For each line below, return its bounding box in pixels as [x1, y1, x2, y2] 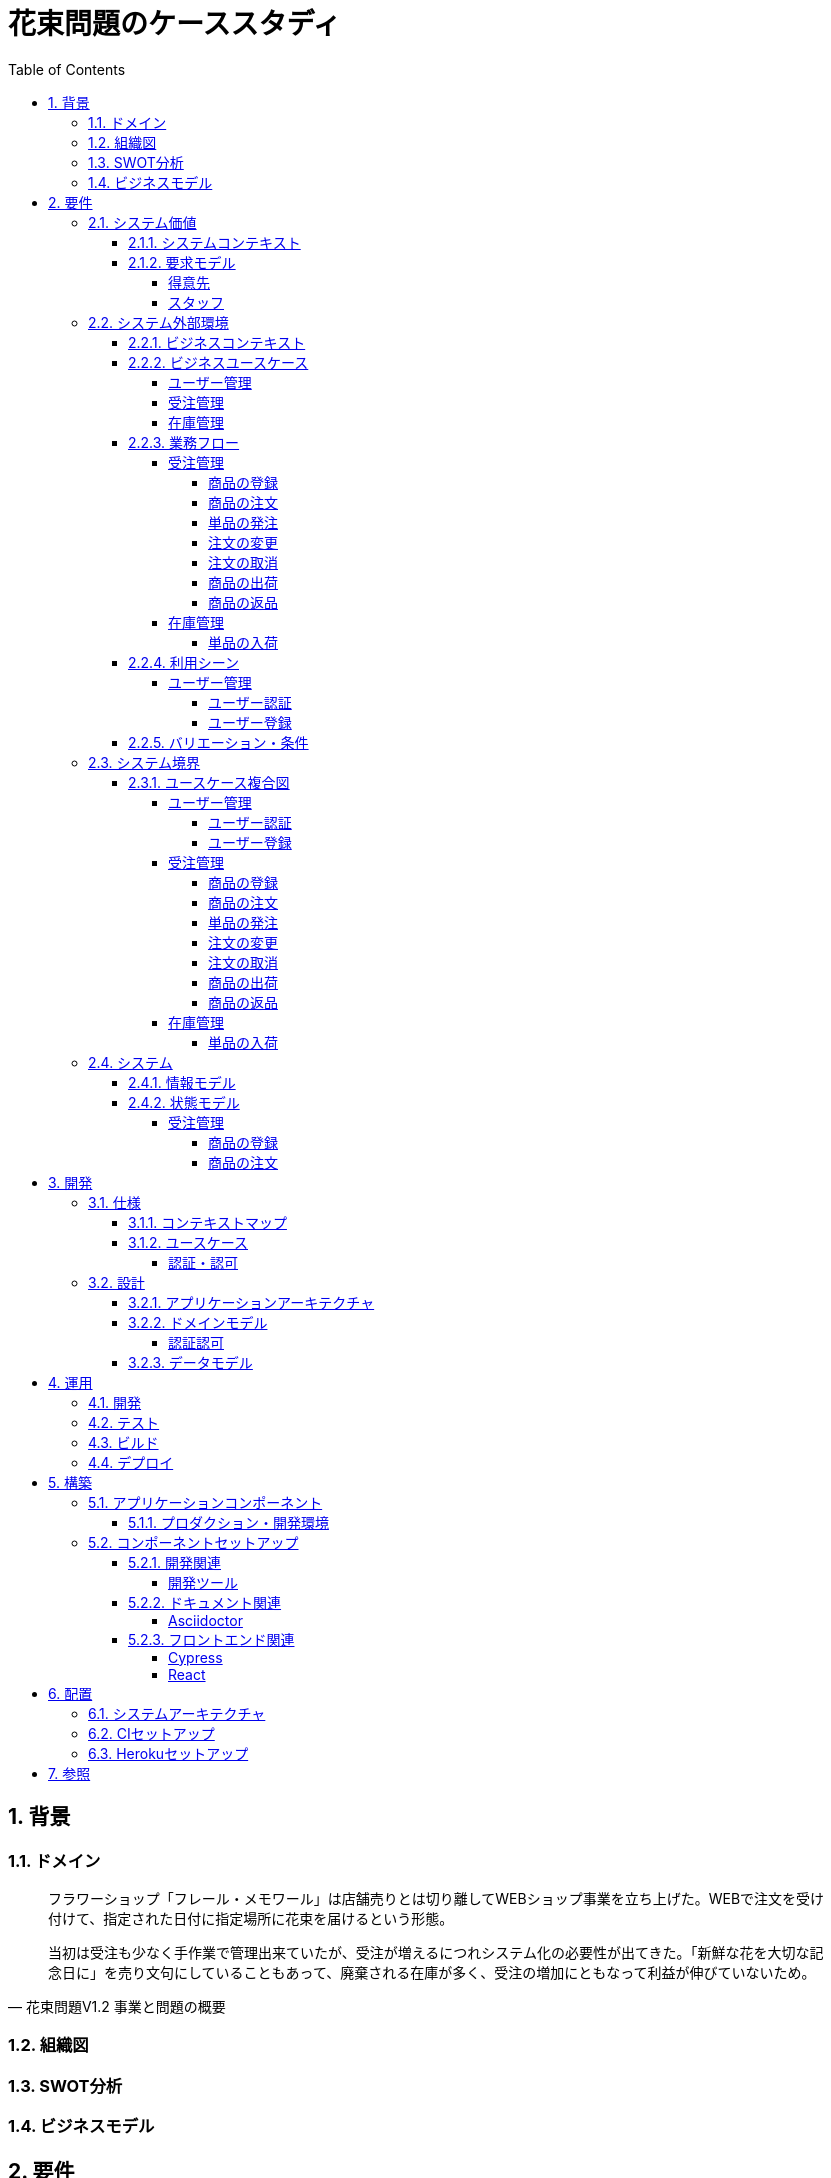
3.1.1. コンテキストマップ [128, 1213, 287, 1231]
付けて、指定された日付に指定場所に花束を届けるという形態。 [48, 1909, 454, 1927]
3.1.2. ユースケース [128, 1233, 248, 1251]
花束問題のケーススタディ [8, 7, 341, 41]
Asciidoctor [168, 1611, 243, 1629]
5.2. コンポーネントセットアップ [88, 1533, 299, 1551]
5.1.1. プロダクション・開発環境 [128, 1513, 329, 1531]
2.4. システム [88, 1053, 173, 1071]
